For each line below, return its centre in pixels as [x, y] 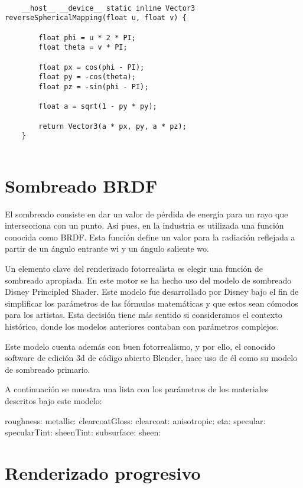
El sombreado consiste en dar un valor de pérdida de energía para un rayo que [146, 214]
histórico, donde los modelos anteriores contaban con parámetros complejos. [142, 326]
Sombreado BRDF [81, 185]
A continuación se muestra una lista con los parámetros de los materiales [137, 389]
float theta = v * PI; [83, 48]
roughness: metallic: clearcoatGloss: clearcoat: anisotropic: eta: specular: [135, 420]
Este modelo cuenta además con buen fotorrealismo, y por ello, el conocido [140, 346]
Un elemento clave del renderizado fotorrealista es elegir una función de [134, 268]
